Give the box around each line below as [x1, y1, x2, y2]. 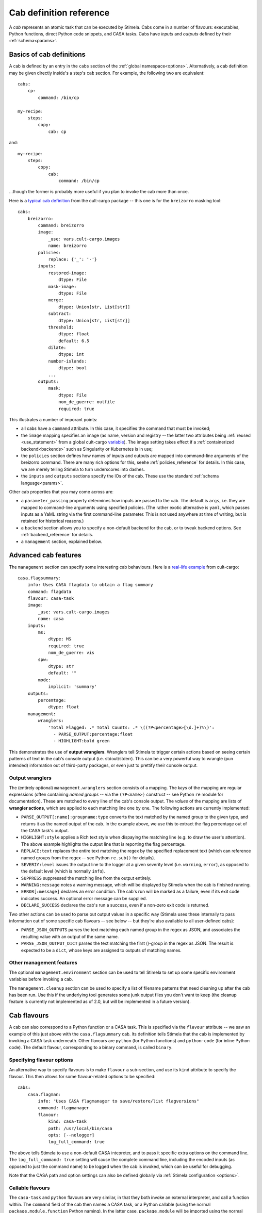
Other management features [9, 959, 78, 966]
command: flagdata [27, 589, 72, 594]
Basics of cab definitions [9, 50, 86, 59]
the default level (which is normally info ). [21, 869, 105, 874]
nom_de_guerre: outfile [58, 399, 115, 405]
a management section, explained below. [21, 539, 102, 544]
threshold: [48, 324, 74, 330]
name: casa [38, 616, 64, 622]
